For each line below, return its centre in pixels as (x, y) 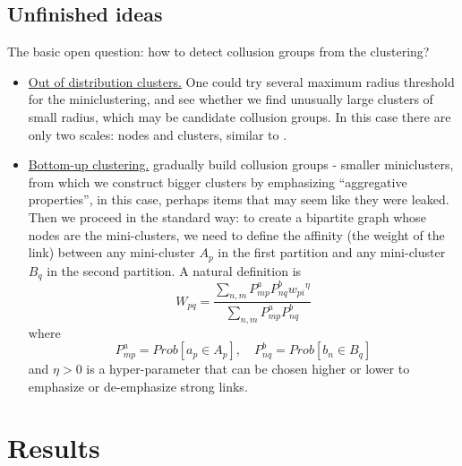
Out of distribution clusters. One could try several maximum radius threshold (241, 81)
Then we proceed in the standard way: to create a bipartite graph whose (227, 216)
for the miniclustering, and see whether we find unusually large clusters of (231, 99)
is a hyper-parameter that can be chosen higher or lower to (248, 369)
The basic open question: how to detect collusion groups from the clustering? (218, 52)
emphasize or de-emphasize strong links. (138, 386)
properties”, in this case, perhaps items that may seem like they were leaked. (239, 199)
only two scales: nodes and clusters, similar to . (158, 134)
